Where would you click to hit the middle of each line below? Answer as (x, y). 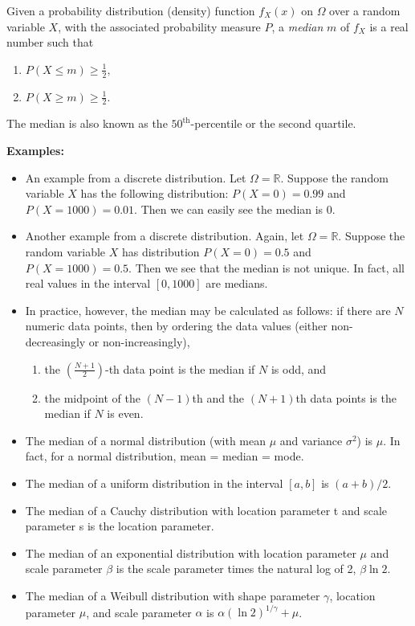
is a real (389, 26)
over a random (365, 10)
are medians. (237, 283)
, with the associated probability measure (159, 26)
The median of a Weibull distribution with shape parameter (173, 595)
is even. (125, 413)
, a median (297, 26)
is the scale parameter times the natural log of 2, (236, 569)
